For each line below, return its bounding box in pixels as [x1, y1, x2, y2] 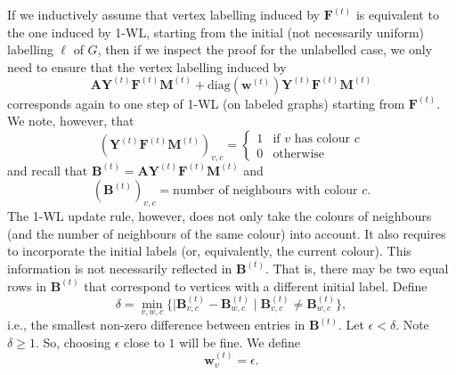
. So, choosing [35, 332, 110, 351]
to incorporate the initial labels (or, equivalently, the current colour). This [7, 241, 411, 260]
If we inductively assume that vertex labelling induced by [7, 5, 320, 23]
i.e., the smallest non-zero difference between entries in [7, 315, 305, 334]
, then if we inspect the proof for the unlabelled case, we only [97, 40, 433, 59]
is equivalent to [355, 5, 439, 23]
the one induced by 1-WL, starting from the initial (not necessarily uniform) [7, 22, 425, 41]
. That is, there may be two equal [265, 258, 449, 277]
